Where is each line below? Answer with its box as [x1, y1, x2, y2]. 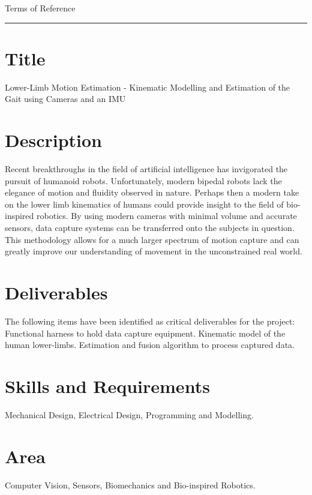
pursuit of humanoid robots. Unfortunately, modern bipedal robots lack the [5, 174, 282, 187]
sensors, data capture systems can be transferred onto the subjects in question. [5, 221, 295, 233]
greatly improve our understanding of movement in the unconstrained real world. [5, 245, 302, 257]
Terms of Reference [5, 2, 76, 14]
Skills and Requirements [5, 373, 210, 398]
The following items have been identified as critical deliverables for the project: [5, 314, 295, 327]
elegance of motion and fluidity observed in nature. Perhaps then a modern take [5, 186, 299, 199]
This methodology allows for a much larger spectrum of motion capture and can [5, 233, 299, 245]
